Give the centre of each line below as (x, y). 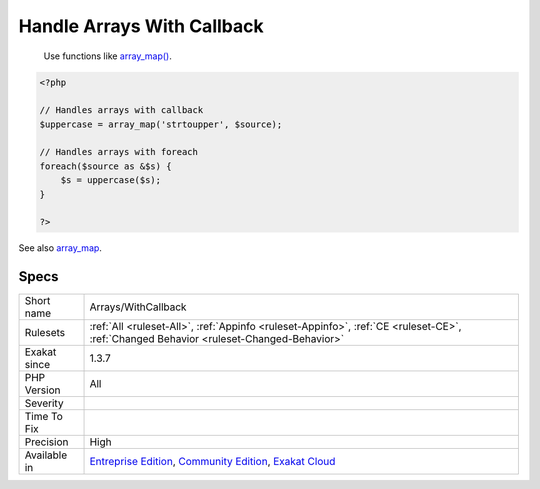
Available (46, 455)
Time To (44, 417)
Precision (46, 442)
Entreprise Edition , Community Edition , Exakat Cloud (212, 462)
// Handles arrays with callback (121, 110)
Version (42, 390)
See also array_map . (60, 248)
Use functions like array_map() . (107, 56)
